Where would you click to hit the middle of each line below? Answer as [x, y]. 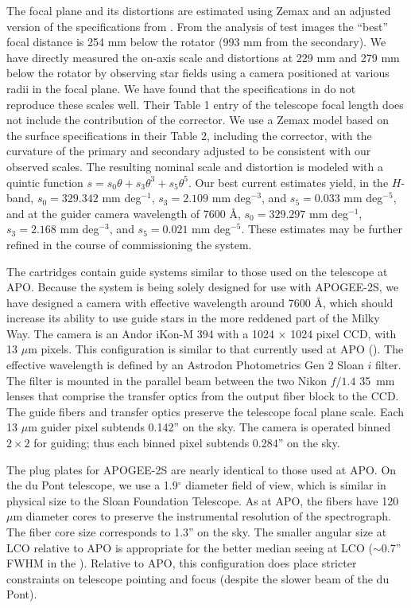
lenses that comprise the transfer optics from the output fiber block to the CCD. [203, 396]
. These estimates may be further [322, 229]
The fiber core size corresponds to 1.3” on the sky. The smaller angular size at [197, 532]
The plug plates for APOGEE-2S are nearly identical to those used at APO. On [202, 469]
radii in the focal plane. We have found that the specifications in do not [181, 88]
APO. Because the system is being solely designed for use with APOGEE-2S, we [203, 287]
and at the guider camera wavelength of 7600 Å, [124, 213]
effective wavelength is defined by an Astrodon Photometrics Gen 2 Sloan [185, 365]
